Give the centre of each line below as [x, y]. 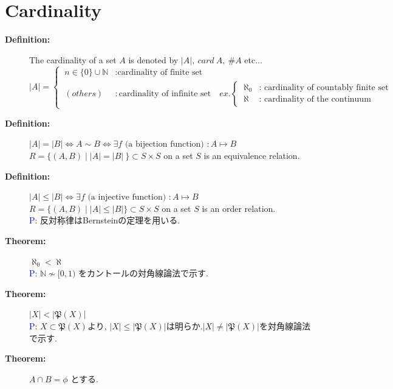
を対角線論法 [285, 326]
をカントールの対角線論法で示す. [143, 273]
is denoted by [153, 59]
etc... [253, 59]
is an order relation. [239, 208]
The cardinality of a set [73, 59]
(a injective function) [127, 198]
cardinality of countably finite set [326, 87]
